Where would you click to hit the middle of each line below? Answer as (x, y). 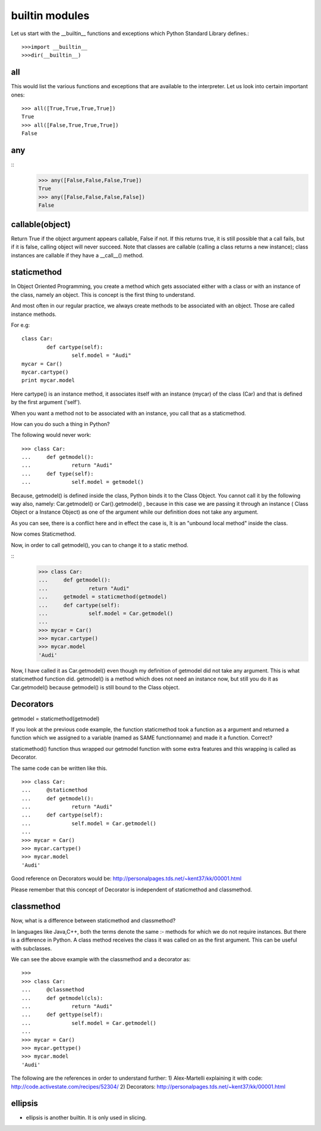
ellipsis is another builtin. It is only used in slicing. (86, 1118)
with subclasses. (32, 948)
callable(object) (41, 224)
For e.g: (21, 325)
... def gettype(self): (62, 1015)
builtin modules (50, 15)
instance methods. (34, 314)
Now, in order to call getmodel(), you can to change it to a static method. (100, 545)
